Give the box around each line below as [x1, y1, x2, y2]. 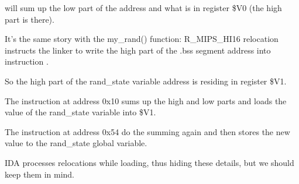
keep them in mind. [5, 168, 74, 180]
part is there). [5, 13, 54, 25]
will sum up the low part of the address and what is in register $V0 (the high [5, 2, 282, 13]
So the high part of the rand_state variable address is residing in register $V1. [5, 75, 287, 87]
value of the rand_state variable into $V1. [5, 106, 156, 118]
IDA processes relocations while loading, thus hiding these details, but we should [5, 156, 294, 168]
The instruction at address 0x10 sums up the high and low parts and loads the [5, 94, 287, 107]
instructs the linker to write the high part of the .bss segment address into [5, 44, 271, 56]
